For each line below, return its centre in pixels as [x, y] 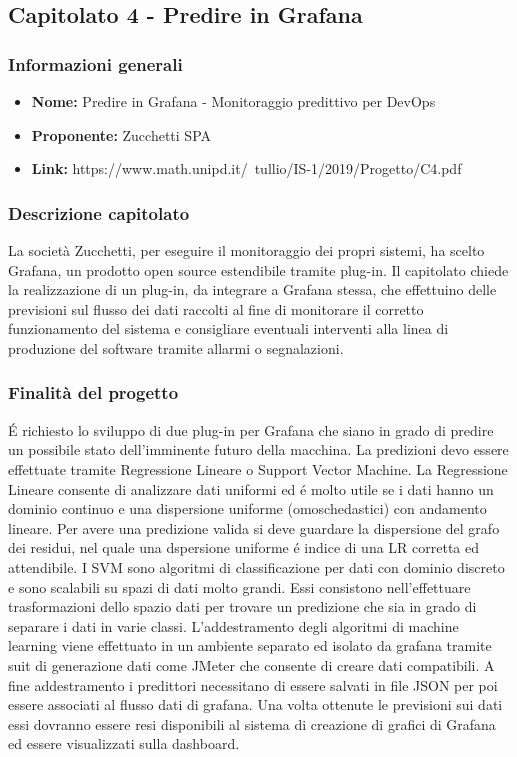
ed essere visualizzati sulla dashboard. [124, 743]
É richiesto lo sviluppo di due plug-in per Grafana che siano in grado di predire [251, 429]
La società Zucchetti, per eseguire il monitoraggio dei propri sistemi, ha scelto [246, 250]
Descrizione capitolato [99, 212]
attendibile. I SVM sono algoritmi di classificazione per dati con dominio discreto [256, 566]
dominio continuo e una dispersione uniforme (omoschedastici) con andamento [247, 508]
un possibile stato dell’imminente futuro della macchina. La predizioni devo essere [258, 449]
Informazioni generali [95, 63]
